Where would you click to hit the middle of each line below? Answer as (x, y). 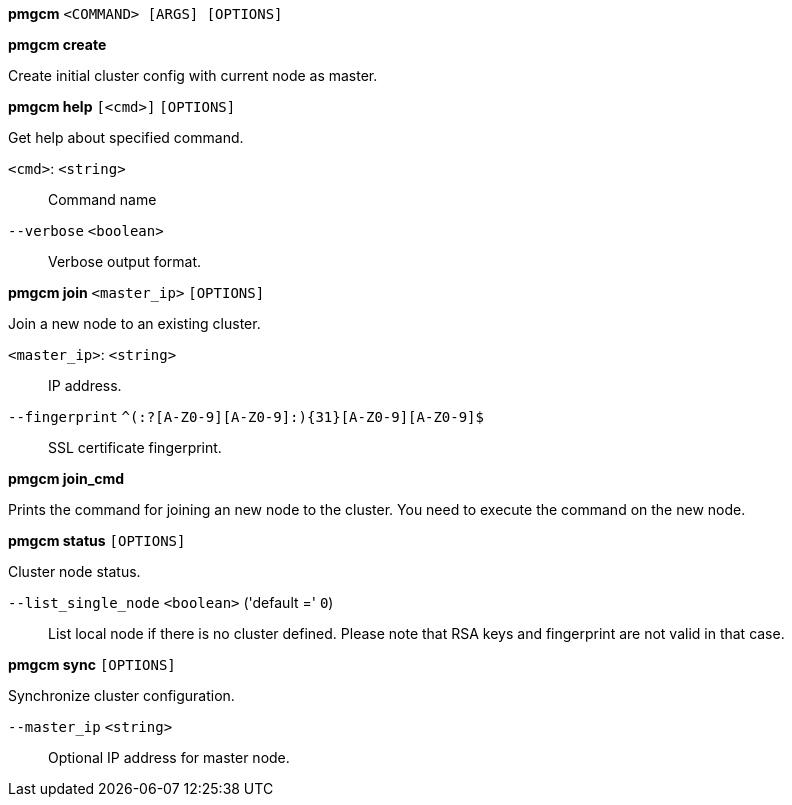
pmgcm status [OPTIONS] (97, 540)
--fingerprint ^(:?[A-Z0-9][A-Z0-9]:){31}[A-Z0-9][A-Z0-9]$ (246, 417)
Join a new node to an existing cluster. (134, 323)
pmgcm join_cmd (66, 478)
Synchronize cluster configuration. (121, 695)
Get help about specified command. (126, 137)
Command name (102, 199)
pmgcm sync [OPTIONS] (92, 664)
